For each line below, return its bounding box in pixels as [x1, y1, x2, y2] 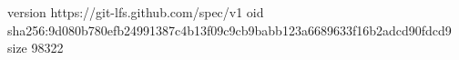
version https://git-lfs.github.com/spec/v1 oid [7, 3, 264, 21]
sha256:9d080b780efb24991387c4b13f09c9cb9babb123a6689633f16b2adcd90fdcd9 [7, 20, 452, 39]
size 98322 [7, 38, 64, 57]
